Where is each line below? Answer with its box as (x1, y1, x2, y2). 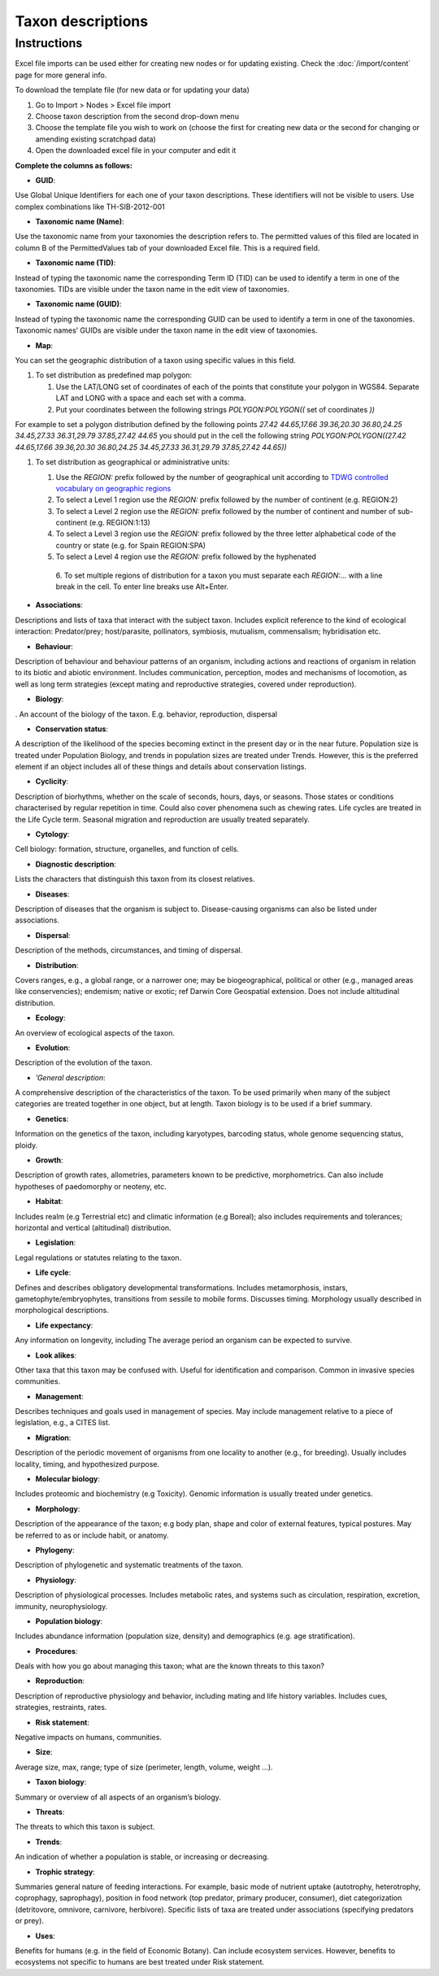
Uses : (35, 1930, 56, 1940)
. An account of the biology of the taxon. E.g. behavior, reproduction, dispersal (15, 709, 278, 719)
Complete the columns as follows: (15, 160, 133, 170)
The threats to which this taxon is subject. (15, 1822, 155, 1832)
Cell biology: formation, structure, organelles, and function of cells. (15, 844, 240, 854)
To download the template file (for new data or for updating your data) (15, 85, 250, 95)
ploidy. (15, 1140, 38, 1150)
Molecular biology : (35, 1474, 101, 1484)
